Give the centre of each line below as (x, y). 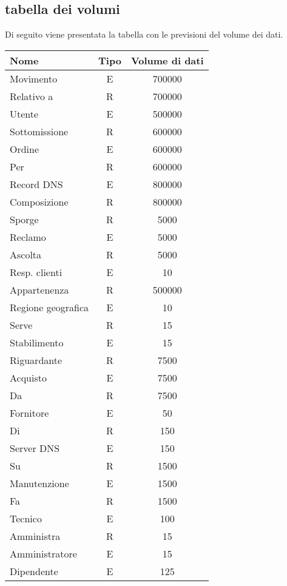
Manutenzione (39, 483)
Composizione (39, 201)
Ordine (25, 149)
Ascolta (26, 254)
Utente (24, 113)
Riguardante (36, 360)
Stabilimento (37, 342)
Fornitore (29, 413)
